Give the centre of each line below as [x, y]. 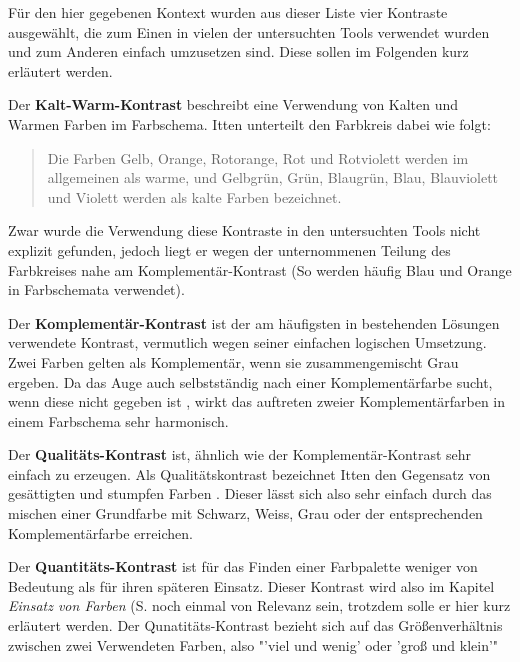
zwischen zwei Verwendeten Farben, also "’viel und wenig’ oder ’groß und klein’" [253, 644]
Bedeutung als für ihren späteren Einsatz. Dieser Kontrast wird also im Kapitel [251, 585]
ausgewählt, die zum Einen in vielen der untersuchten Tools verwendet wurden [249, 31]
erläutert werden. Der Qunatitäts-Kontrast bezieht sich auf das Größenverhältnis [255, 625]
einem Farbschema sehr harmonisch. [118, 420]
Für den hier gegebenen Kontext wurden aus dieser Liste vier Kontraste [228, 12]
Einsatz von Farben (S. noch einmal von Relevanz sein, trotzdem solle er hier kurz [259, 605]
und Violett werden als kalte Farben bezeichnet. [194, 196]
